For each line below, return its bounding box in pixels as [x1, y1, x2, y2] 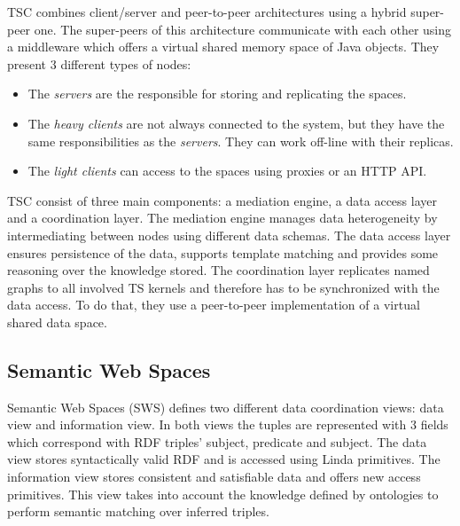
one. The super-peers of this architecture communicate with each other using [34, 20, 452, 38]
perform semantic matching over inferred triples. [7, 502, 269, 521]
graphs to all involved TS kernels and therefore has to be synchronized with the [7, 278, 440, 296]
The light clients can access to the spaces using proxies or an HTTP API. [27, 161, 427, 180]
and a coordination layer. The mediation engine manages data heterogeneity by [7, 208, 438, 227]
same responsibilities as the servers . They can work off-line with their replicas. [27, 131, 454, 150]
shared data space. [7, 312, 107, 331]
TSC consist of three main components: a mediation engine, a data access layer [7, 191, 437, 209]
